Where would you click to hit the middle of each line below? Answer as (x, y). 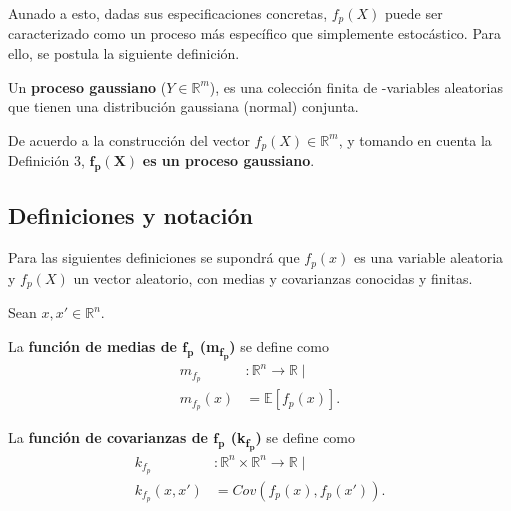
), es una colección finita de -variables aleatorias (356, 86)
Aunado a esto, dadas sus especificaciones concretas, (168, 13)
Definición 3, (46, 160)
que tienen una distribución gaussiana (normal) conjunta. (183, 106)
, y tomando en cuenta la (415, 139)
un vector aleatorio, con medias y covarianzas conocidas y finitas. (273, 277)
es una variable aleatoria (429, 257)
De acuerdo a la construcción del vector (129, 139)
